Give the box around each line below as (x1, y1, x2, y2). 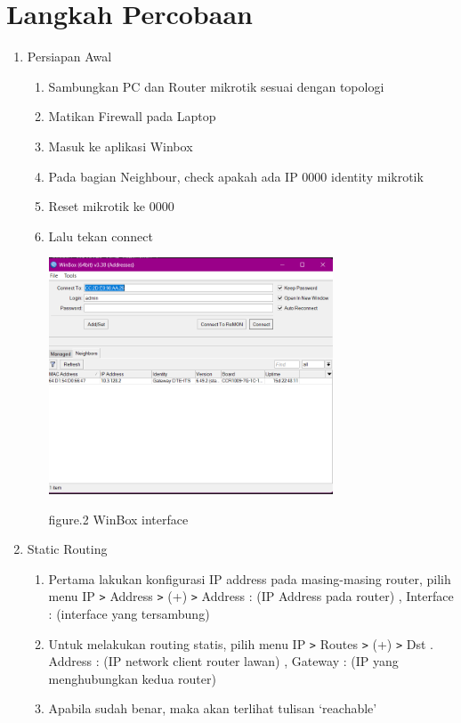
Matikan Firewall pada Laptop (48, 107, 216, 126)
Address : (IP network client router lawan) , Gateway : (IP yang (48, 652, 399, 670)
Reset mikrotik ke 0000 (48, 197, 174, 215)
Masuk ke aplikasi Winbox (48, 136, 193, 155)
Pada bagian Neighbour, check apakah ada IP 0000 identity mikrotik (48, 167, 424, 185)
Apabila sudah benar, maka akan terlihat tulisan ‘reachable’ (48, 699, 377, 718)
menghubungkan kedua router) (48, 669, 216, 687)
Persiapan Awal (27, 47, 112, 66)
